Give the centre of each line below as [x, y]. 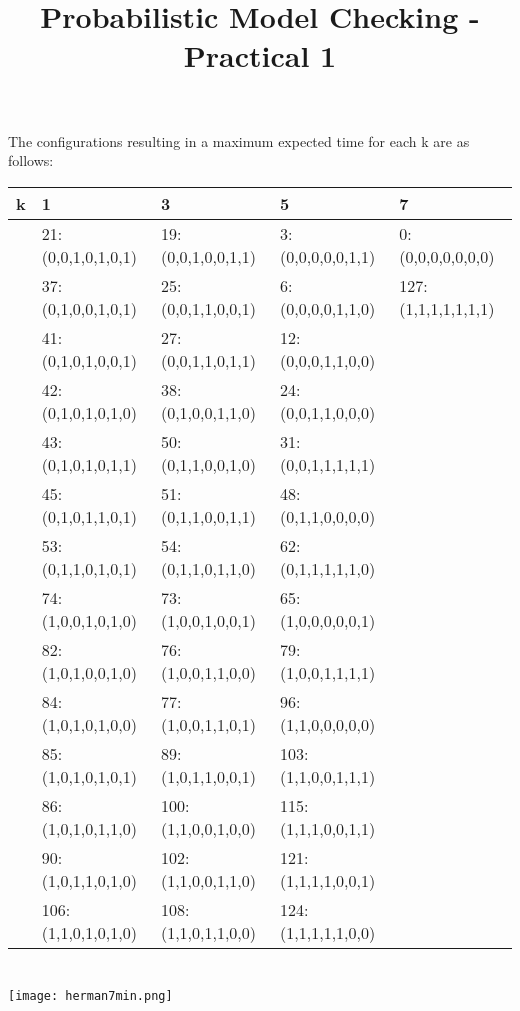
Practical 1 [260, 55]
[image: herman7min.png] [90, 995]
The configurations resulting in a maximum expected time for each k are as [239, 140]
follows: [31, 160]
